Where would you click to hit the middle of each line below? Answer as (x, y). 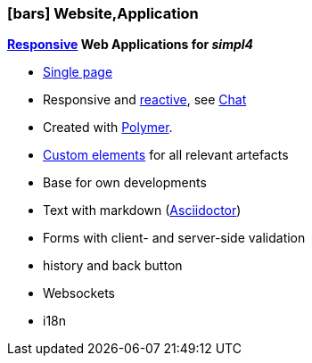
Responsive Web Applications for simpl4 (131, 45)
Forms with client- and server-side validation (174, 238)
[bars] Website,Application (103, 13)
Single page (78, 72)
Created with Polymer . (108, 128)
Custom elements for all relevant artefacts (166, 155)
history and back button (113, 266)
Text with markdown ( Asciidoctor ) (142, 210)
